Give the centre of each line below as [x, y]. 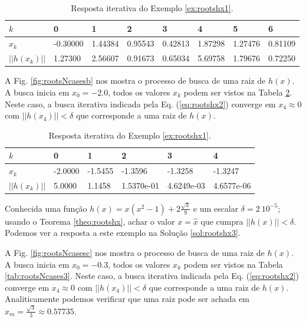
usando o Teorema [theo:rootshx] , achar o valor [90, 221]
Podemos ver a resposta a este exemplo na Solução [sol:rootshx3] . [123, 233]
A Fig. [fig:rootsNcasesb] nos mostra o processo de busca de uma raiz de [135, 80]
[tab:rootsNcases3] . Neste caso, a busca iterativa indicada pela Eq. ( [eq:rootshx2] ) [152, 276]
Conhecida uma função [46, 208]
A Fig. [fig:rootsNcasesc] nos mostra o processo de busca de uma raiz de [135, 253]
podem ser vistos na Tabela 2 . [238, 92]
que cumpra [222, 221]
